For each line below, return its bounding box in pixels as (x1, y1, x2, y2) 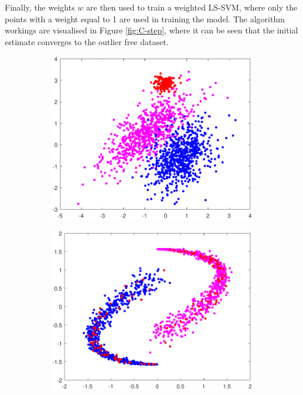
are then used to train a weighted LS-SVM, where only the (86, 1, 298, 13)
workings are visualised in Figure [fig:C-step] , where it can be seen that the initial (5, 24, 298, 36)
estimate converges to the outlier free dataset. (5, 35, 169, 47)
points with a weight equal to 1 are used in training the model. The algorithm (5, 12, 285, 25)
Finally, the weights (5, 1, 75, 13)
